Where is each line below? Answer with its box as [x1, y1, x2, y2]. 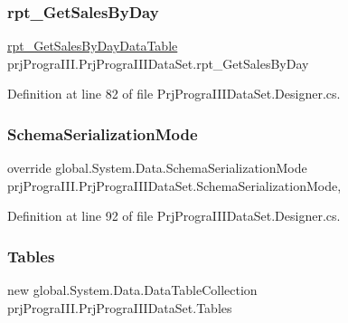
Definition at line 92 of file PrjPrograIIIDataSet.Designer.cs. [7, 206, 341, 225]
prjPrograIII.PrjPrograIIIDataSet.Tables [7, 298, 232, 317]
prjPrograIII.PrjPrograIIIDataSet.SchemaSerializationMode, [7, 176, 342, 195]
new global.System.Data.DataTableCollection [7, 280, 258, 299]
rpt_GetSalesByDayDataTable [7, 36, 178, 55]
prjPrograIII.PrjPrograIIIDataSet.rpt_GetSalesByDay [7, 53, 309, 72]
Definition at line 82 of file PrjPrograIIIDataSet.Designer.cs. [7, 84, 341, 103]
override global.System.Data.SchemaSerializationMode [7, 158, 307, 177]
